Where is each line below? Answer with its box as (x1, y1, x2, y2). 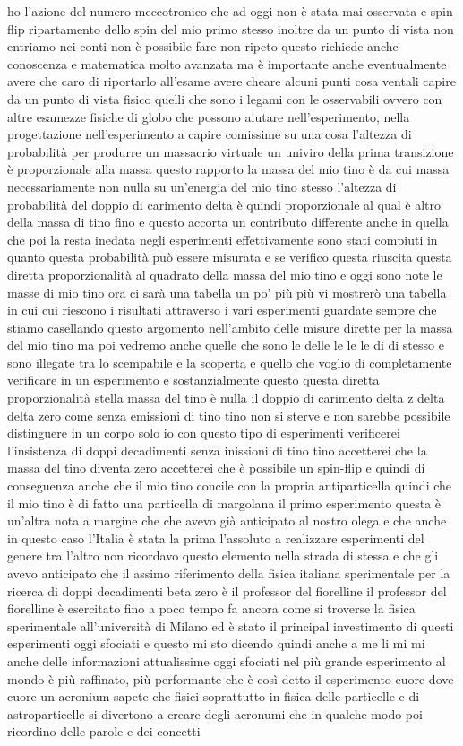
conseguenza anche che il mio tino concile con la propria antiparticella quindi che (7, 476, 452, 495)
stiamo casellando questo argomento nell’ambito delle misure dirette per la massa (7, 317, 453, 336)
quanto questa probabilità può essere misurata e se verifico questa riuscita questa (7, 247, 452, 266)
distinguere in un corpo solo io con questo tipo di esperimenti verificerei (7, 423, 400, 442)
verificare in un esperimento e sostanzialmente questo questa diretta (7, 370, 380, 389)
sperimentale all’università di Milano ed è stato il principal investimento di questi (7, 616, 454, 635)
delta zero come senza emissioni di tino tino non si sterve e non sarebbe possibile (7, 405, 450, 424)
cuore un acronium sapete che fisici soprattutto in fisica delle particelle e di (7, 687, 420, 706)
